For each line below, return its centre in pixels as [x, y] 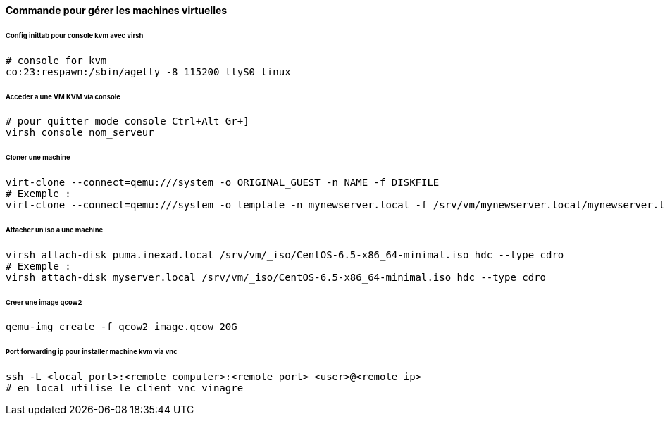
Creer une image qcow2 [44, 302]
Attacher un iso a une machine [55, 230]
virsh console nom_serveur [80, 133]
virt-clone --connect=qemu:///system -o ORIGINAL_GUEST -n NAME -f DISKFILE [223, 183]
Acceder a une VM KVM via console [63, 96]
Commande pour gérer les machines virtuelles [117, 10]
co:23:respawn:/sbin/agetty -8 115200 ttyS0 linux [148, 71]
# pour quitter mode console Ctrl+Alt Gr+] [128, 121]
